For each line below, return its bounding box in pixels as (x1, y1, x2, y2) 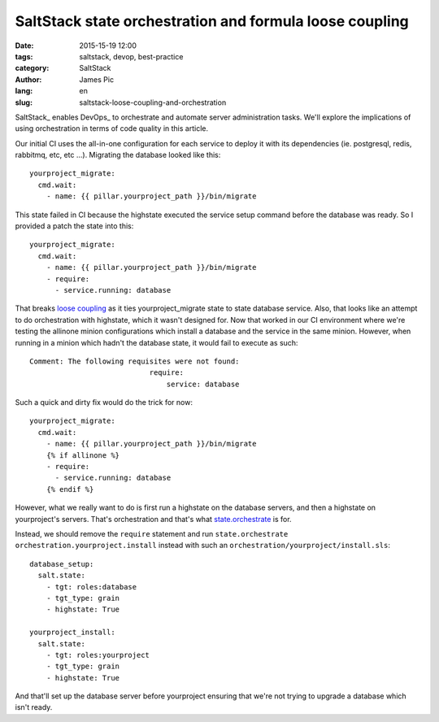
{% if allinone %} (46, 450, 120, 459)
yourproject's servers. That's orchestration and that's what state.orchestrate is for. (15, 514, 292, 524)
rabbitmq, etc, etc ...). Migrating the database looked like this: (15, 150, 221, 160)
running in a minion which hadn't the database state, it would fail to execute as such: (15, 337, 298, 347)
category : (15, 63, 50, 73)
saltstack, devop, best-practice (79, 51, 184, 61)
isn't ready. (15, 702, 53, 712)
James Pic (79, 74, 114, 85)
